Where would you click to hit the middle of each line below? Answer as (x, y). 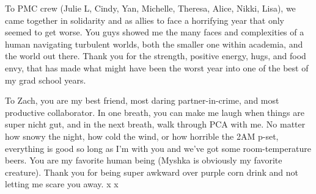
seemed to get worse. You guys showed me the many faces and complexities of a (155, 32)
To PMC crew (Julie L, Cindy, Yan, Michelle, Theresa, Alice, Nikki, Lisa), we (150, 8)
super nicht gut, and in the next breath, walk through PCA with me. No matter (155, 124)
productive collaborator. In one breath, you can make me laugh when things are (155, 112)
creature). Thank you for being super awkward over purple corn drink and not (152, 172)
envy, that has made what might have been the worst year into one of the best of (157, 67)
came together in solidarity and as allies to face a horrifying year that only (145, 20)
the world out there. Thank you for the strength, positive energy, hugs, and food (156, 56)
